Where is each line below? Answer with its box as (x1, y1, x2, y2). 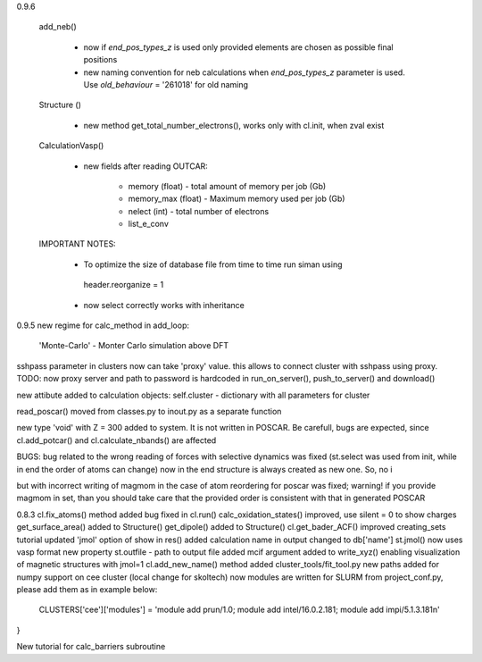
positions (83, 54, 118, 65)
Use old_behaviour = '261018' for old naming (83, 79, 249, 89)
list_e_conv (128, 219, 170, 230)
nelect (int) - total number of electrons (128, 205, 270, 216)
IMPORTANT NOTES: (38, 239, 116, 249)
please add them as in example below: (16, 584, 158, 595)
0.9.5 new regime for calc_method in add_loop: (16, 320, 189, 331)
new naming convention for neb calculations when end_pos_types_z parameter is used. (83, 67, 405, 78)
